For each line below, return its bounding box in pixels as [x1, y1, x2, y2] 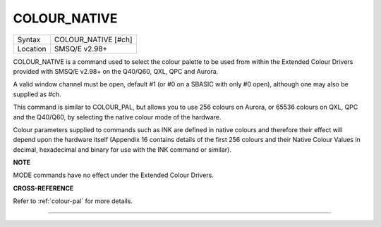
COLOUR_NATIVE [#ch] [54, 34, 133, 44]
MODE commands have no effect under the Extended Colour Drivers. [13, 171, 214, 179]
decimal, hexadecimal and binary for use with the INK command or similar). [13, 145, 232, 154]
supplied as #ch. [13, 90, 61, 98]
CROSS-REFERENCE [13, 183, 74, 193]
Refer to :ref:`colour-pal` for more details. [13, 197, 133, 205]
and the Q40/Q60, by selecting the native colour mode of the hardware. [13, 112, 222, 121]
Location [17, 44, 47, 53]
